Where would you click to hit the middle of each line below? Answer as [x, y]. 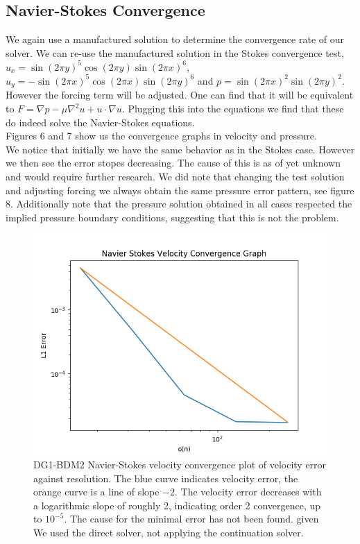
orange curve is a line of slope [96, 492]
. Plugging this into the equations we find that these [233, 109]
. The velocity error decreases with [248, 492]
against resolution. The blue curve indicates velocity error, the [166, 478]
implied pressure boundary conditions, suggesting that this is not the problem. [172, 217]
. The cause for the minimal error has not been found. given [191, 519]
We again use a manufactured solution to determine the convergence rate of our [175, 39]
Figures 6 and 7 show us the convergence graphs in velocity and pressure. [161, 136]
